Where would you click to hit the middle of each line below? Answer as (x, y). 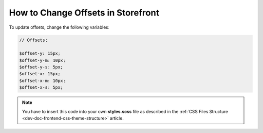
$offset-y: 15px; (40, 54)
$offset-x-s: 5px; (41, 88)
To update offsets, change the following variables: (59, 27)
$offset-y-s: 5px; (41, 67)
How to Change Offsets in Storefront (84, 13)
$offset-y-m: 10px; (42, 60)
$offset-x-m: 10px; (42, 81)
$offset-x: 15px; (40, 74)
